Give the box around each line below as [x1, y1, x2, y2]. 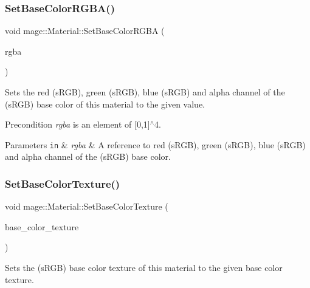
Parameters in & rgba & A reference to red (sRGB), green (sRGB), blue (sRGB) [5, 138, 306, 151]
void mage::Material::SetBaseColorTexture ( [5, 200, 168, 213]
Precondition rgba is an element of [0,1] [5, 118, 150, 131]
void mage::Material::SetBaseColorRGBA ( [5, 24, 165, 37]
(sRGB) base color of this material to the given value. [5, 97, 205, 110]
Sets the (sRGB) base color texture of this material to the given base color [5, 261, 283, 274]
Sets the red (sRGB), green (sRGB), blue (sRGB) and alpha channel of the [5, 86, 285, 98]
